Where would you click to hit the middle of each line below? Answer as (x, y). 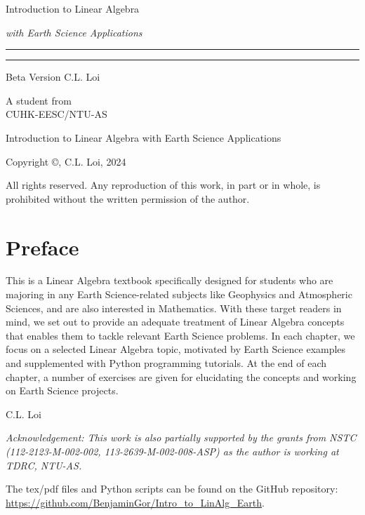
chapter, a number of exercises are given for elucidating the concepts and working (181, 376)
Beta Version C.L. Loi (53, 77)
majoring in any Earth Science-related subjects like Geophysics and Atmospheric (179, 294)
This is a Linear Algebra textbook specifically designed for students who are (170, 280)
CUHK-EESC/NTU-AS (57, 114)
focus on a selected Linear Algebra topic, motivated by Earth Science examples (176, 349)
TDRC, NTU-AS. (44, 465)
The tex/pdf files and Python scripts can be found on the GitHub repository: (172, 489)
